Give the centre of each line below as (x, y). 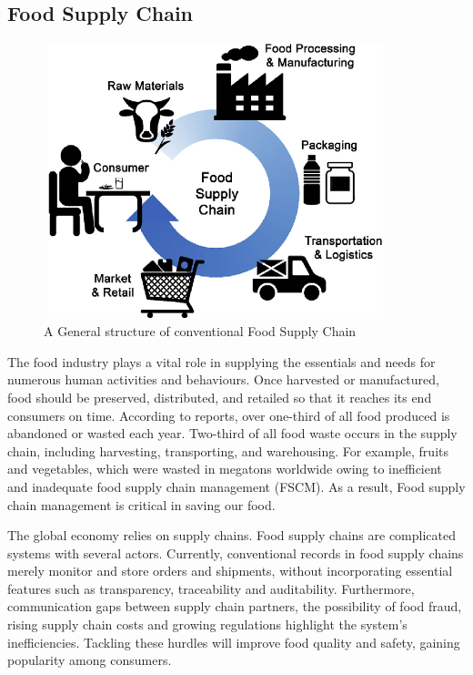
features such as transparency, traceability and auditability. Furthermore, (211, 588)
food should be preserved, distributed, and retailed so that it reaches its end (220, 397)
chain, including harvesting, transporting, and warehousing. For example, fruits (228, 450)
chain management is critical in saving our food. (141, 504)
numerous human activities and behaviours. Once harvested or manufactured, (223, 379)
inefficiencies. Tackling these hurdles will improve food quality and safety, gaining (234, 642)
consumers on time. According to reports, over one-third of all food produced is (229, 415)
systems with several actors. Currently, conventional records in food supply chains (236, 552)
